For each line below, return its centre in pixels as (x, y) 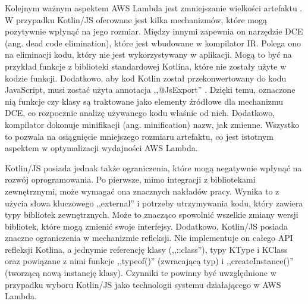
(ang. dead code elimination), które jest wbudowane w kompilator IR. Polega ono (153, 43)
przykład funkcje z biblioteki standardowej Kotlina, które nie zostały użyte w (146, 66)
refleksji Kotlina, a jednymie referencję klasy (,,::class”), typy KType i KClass (146, 249)
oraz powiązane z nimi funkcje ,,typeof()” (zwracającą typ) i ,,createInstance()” (149, 261)
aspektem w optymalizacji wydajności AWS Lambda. (101, 148)
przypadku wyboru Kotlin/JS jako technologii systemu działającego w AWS (143, 284)
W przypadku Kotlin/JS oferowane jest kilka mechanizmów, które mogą (136, 19)
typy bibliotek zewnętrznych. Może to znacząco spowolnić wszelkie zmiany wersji (152, 214)
